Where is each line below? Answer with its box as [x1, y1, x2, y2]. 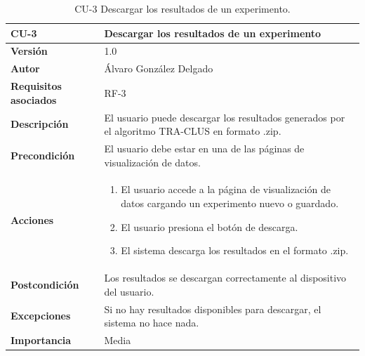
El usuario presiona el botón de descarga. [121, 219, 298, 234]
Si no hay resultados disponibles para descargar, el [104, 301, 321, 316]
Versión [11, 44, 48, 58]
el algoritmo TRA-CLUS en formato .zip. [104, 124, 281, 138]
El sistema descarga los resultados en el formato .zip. [121, 243, 349, 258]
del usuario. [104, 284, 154, 298]
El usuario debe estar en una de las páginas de [104, 141, 305, 155]
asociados [11, 92, 57, 107]
